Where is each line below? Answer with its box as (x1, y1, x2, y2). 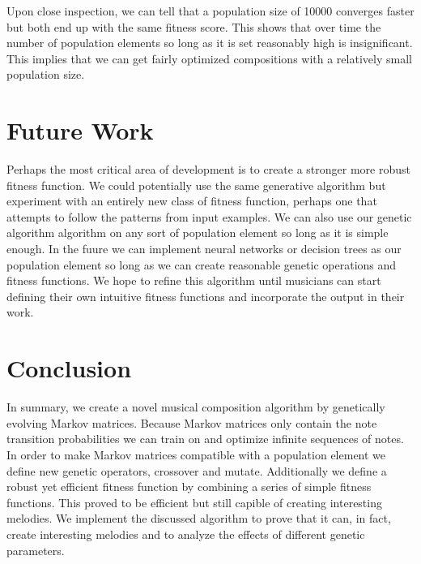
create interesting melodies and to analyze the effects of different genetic (6, 525, 365, 542)
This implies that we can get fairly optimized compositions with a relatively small (6, 50, 412, 67)
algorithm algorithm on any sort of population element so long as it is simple (6, 224, 389, 241)
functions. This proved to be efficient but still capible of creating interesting (6, 493, 382, 510)
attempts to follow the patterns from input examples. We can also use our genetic (6, 208, 412, 225)
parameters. (6, 541, 65, 558)
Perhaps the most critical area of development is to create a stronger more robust (6, 161, 410, 178)
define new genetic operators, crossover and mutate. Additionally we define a (6, 462, 387, 479)
